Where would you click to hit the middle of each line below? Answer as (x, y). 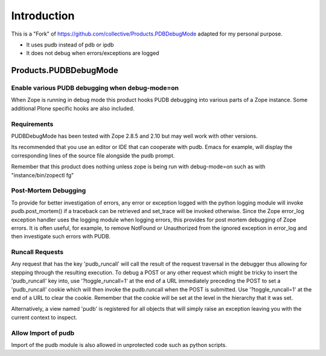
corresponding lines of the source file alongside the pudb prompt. (93, 155)
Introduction (43, 16)
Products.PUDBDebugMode (65, 70)
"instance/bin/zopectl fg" (43, 175)
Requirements (32, 124)
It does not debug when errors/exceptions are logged (93, 53)
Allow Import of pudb (43, 333)
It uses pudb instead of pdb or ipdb (70, 45)
